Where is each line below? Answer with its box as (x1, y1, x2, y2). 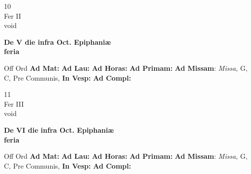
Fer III (4, 98, 24, 109)
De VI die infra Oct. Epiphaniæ (4, 124, 114, 135)
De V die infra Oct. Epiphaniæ (4, 36, 111, 47)
